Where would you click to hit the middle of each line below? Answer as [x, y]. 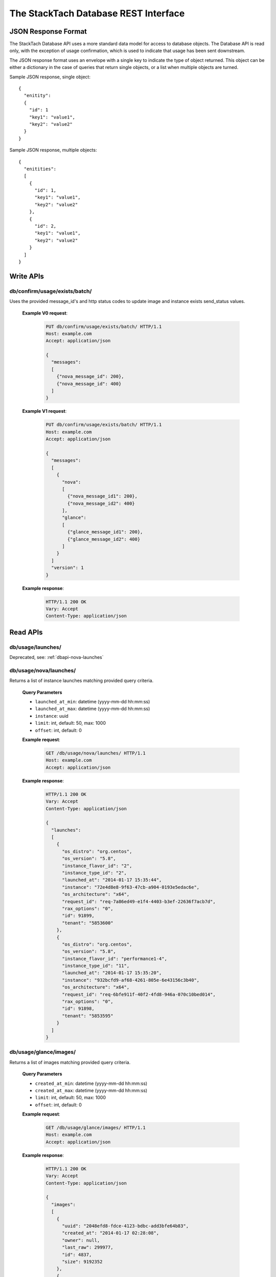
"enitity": [37, 96]
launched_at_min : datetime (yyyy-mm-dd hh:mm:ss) [93, 702]
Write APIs [27, 276]
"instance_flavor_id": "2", [97, 866]
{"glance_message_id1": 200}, [105, 532]
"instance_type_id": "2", [95, 873]
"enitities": [40, 169]
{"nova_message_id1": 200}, [102, 496]
